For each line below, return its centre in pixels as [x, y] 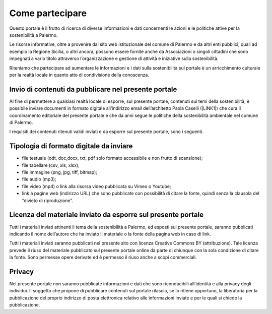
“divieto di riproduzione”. [47, 200]
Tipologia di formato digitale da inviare [71, 146]
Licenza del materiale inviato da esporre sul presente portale [107, 215]
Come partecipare [48, 13]
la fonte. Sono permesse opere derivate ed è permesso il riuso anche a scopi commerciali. [103, 258]
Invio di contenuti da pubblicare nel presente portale [93, 89]
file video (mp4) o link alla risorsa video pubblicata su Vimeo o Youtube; [96, 186]
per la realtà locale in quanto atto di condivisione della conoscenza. [79, 75]
